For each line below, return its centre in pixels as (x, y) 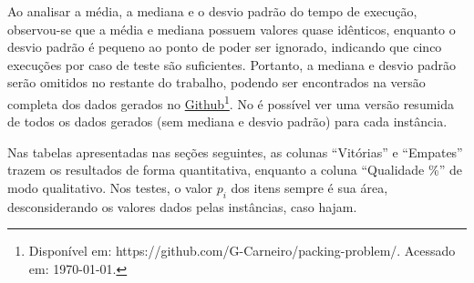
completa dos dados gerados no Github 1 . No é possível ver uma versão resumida (231, 102)
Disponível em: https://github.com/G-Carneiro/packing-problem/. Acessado (242, 251)
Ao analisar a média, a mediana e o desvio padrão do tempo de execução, (212, 11)
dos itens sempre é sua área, (309, 187)
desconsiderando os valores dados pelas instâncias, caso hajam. (182, 206)
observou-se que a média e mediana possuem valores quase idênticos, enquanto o (232, 29)
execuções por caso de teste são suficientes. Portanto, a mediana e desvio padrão (232, 64)
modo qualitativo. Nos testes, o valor (110, 187)
